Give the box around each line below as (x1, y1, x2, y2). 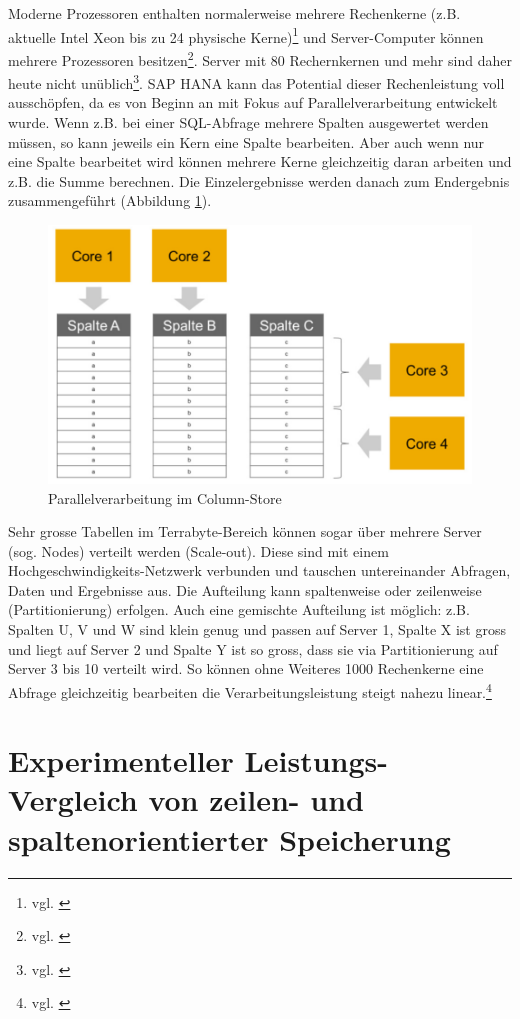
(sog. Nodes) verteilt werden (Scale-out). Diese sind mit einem (8, 540, 389, 561)
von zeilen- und (148, 779, 364, 820)
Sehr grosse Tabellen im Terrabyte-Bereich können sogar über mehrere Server (8, 521, 482, 542)
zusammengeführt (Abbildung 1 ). (8, 190, 212, 211)
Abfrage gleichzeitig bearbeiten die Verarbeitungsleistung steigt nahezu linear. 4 (8, 678, 492, 702)
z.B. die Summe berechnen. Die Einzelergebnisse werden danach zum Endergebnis (8, 170, 510, 191)
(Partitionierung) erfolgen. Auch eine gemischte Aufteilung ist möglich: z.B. (8, 599, 470, 620)
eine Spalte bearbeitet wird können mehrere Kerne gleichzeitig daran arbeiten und (8, 151, 512, 172)
